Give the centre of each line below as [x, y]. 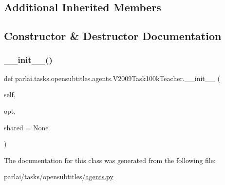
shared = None [26, 127]
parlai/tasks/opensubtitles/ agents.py [59, 176]
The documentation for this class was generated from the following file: [110, 160]
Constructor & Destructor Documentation [113, 36]
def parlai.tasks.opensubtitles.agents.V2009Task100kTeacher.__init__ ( [112, 78]
